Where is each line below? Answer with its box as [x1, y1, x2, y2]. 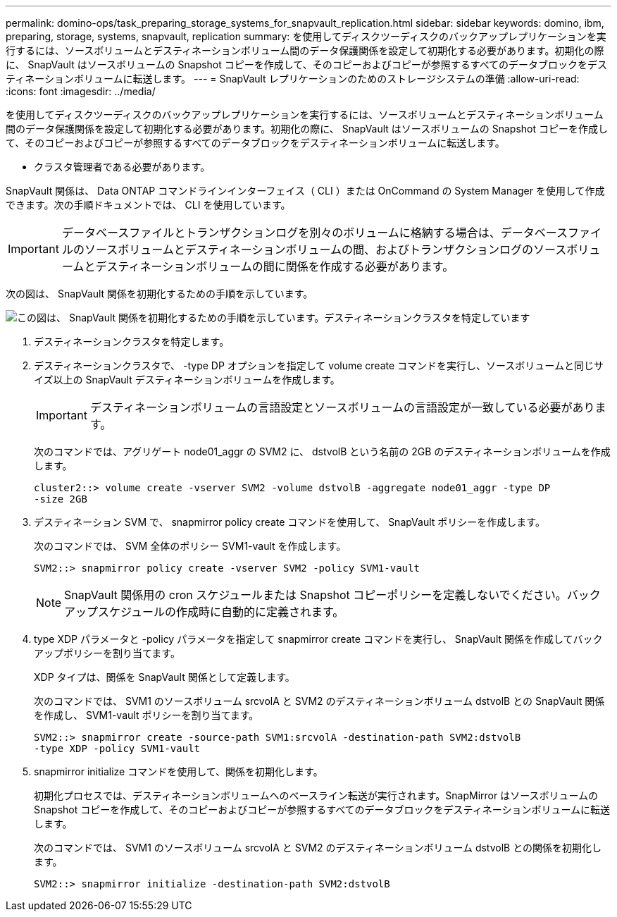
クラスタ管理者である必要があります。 [34, 161, 211, 173]
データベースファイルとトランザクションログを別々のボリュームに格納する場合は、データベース [61, 226, 568, 240]
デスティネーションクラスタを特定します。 [34, 336, 230, 347]
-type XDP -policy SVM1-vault [34, 743, 201, 754]
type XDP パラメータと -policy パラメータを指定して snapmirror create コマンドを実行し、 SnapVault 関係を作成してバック [34, 633, 603, 645]
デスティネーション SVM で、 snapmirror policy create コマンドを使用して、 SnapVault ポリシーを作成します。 [34, 516, 545, 528]
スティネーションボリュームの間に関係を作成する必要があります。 [106, 259, 454, 273]
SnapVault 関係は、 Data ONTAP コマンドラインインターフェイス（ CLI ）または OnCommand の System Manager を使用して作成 [6, 185, 605, 197]
